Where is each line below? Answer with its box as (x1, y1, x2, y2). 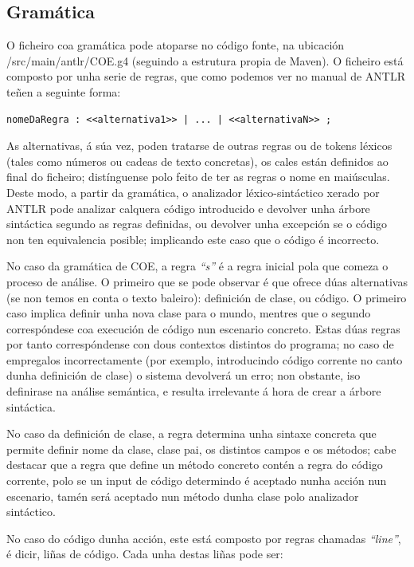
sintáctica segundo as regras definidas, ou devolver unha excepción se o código (6, 215, 388, 232)
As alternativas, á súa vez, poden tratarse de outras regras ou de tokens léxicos (6, 137, 393, 154)
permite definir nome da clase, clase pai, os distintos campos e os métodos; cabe (6, 440, 396, 457)
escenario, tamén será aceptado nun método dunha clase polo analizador (6, 487, 359, 504)
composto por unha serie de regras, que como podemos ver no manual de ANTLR (6, 68, 405, 85)
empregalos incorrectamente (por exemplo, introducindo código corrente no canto (6, 351, 403, 368)
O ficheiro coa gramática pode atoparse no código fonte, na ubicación (6, 37, 345, 53)
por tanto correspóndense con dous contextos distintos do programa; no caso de (6, 336, 394, 352)
